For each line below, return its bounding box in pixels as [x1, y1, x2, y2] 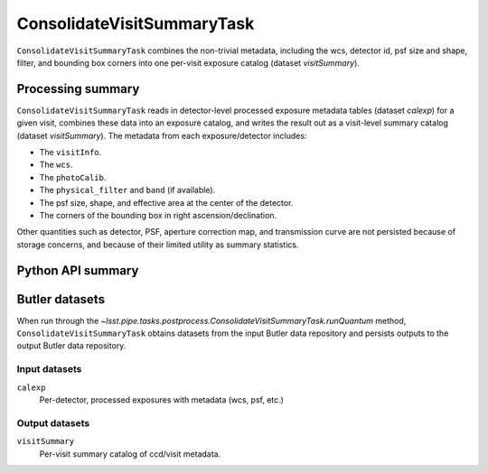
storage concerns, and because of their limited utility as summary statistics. [16, 239, 299, 250]
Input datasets [16, 363, 82, 376]
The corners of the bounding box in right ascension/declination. [39, 209, 277, 220]
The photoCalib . [39, 172, 107, 182]
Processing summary [16, 81, 140, 97]
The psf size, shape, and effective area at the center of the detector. [39, 197, 294, 208]
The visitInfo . [39, 147, 102, 158]
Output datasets [16, 416, 90, 429]
